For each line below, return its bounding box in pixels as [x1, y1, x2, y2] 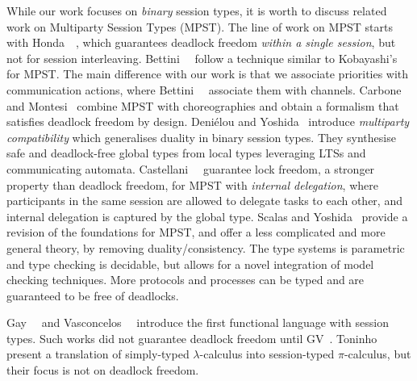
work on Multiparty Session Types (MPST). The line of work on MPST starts [6, 18, 393, 35]
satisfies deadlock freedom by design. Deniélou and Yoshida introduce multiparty [6, 113, 410, 130]
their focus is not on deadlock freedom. [6, 362, 199, 379]
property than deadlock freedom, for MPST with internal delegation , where [6, 176, 378, 193]
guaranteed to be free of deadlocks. [6, 287, 179, 304]
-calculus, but [344, 345, 411, 362]
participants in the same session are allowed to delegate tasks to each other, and [6, 192, 402, 209]
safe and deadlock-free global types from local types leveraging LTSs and [6, 144, 366, 161]
